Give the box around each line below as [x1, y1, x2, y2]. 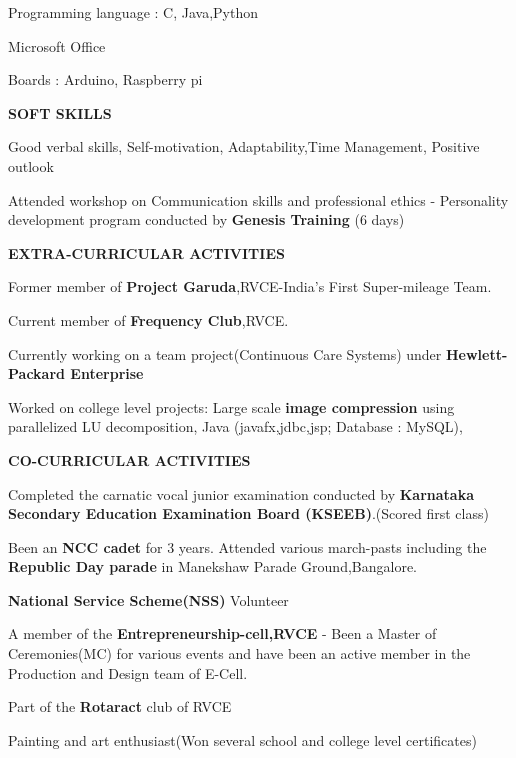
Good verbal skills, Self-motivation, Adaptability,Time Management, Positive [8, 136, 480, 157]
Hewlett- [445, 343, 508, 364]
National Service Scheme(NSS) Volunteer [8, 589, 289, 610]
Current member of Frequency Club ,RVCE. [8, 309, 289, 330]
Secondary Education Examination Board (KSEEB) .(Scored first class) [8, 503, 489, 524]
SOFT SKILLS [8, 102, 112, 123]
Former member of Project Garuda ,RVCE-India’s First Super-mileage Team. [8, 276, 492, 297]
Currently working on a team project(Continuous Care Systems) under [8, 343, 442, 364]
